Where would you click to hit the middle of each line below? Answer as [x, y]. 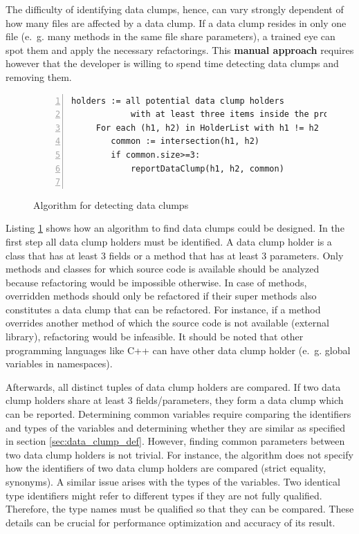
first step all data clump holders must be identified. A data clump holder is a [169, 241]
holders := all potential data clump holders [178, 101]
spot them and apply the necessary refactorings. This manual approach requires [180, 49]
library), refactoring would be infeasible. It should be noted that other [155, 337]
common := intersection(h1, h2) [185, 141]
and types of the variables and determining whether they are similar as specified [175, 427]
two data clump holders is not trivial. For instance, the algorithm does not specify [179, 454]
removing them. [39, 76]
